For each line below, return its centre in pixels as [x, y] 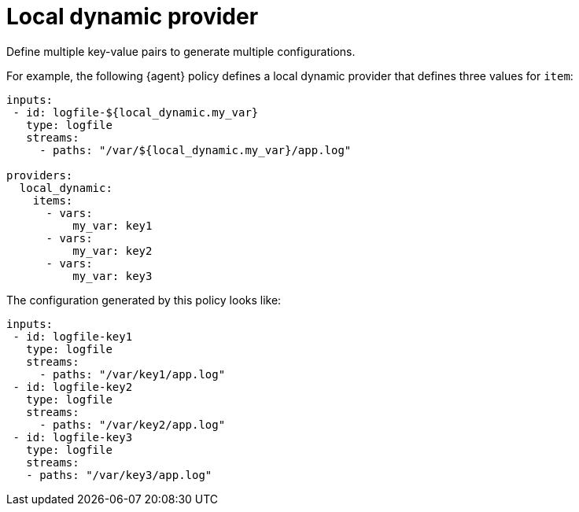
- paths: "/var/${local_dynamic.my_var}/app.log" [195, 150]
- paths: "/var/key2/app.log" [133, 424]
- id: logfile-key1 [73, 336]
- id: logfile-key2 [73, 387]
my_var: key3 [112, 276]
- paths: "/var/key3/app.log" [119, 475]
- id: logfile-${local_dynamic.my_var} [136, 112]
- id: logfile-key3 [73, 437]
